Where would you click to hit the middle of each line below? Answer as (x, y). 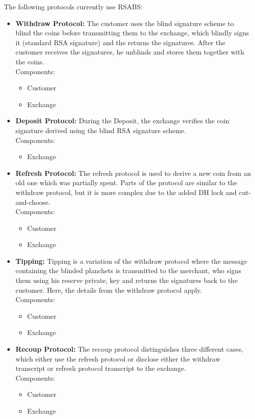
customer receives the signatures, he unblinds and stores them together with (130, 52)
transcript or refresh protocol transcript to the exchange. (101, 368)
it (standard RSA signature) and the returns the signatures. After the (120, 42)
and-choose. (33, 202)
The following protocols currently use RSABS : (73, 6)
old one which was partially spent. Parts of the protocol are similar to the (126, 182)
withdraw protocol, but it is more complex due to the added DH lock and (126, 192)
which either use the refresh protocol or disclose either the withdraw (118, 358)
